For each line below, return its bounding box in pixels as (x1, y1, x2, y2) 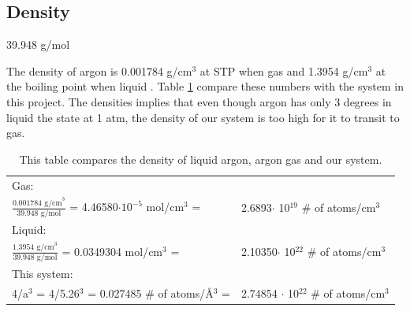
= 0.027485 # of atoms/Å (88, 285, 214, 302)
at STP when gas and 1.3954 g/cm (199, 62, 368, 79)
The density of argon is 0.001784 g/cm (6, 62, 192, 79)
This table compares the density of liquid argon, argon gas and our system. (19, 150, 382, 167)
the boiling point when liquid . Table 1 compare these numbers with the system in (6, 78, 404, 94)
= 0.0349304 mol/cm (61, 243, 163, 259)
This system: (12, 265, 73, 282)
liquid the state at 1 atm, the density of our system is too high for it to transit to (6, 109, 400, 125)
